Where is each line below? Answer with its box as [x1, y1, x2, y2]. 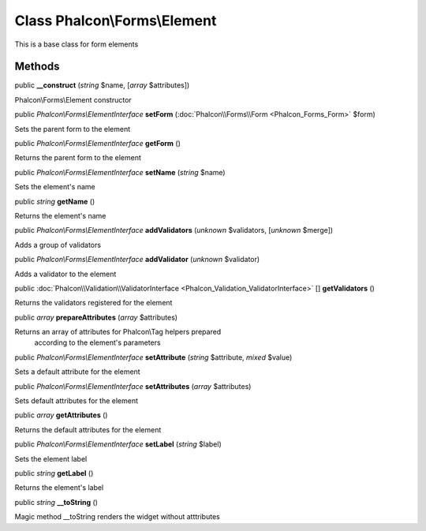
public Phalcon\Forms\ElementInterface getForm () [14, 139, 181, 148]
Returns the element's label [14, 483, 104, 492]
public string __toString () [14, 497, 99, 507]
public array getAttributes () [14, 410, 108, 420]
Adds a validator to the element [14, 269, 117, 279]
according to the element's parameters [34, 338, 161, 347]
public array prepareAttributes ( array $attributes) [14, 312, 177, 322]
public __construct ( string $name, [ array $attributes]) [14, 80, 190, 90]
